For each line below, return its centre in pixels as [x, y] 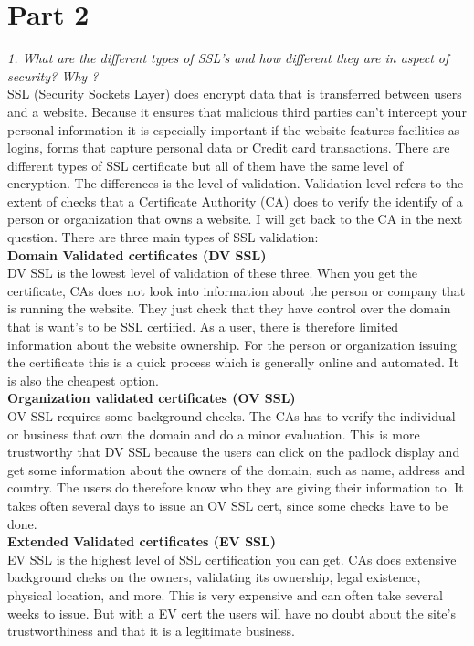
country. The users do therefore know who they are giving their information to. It [236, 487]
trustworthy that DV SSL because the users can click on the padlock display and [234, 452]
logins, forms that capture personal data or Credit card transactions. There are [229, 148]
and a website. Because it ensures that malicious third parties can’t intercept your [237, 111]
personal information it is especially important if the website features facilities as [234, 129]
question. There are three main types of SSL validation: [163, 237]
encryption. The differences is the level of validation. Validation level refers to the [236, 183]
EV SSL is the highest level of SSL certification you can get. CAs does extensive [232, 559]
